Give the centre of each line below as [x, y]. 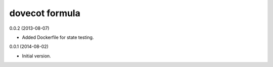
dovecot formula [45, 13]
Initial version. [37, 56]
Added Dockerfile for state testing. [58, 37]
